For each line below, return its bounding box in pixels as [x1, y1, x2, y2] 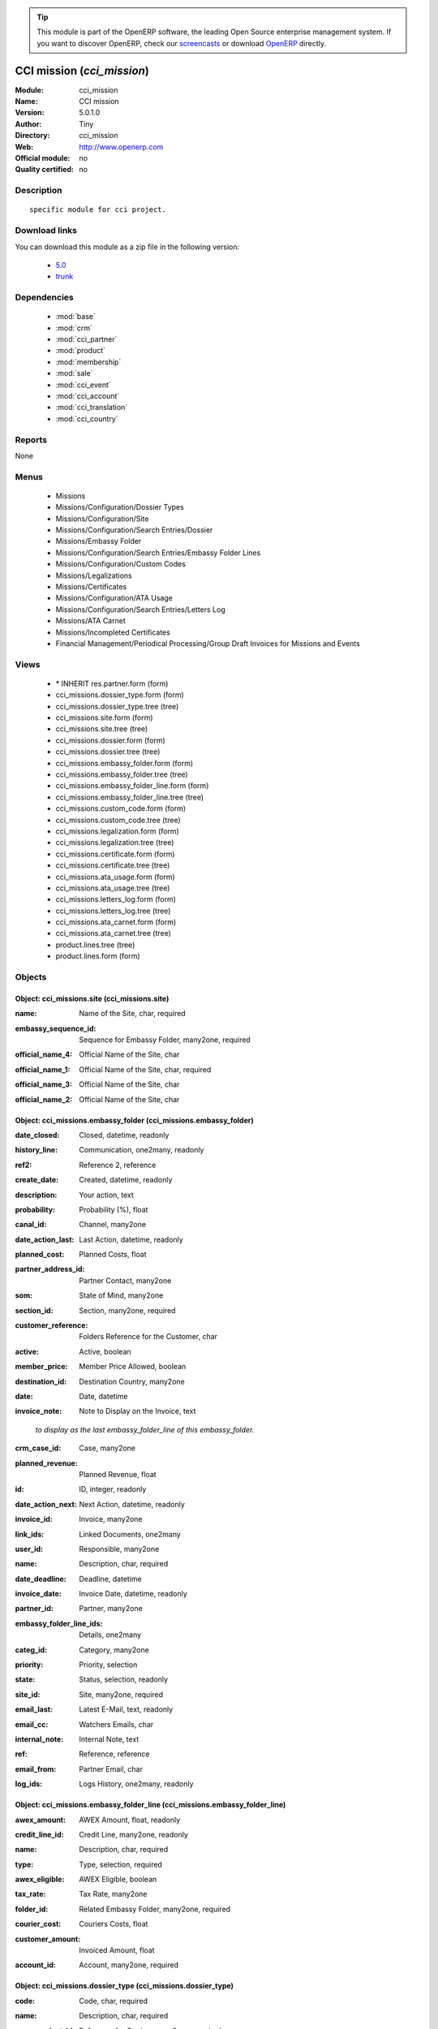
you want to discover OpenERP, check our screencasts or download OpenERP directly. [36, 38, 327, 48]
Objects [15, 971, 47, 983]
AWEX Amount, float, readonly [79, 1815, 181, 1824]
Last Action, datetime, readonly [79, 1234, 184, 1244]
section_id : [15, 1305, 54, 1315]
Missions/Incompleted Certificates [55, 627, 170, 637]
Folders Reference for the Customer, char [79, 1332, 218, 1342]
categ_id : [15, 1644, 48, 1655]
